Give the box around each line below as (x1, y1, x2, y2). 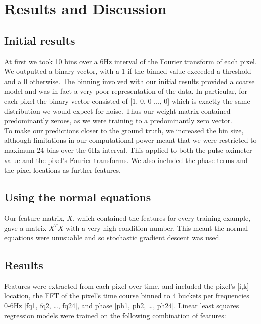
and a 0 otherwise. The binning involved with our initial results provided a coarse (4, 75, 255, 86)
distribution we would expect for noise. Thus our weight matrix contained (4, 105, 231, 116)
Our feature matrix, (4, 212, 65, 223)
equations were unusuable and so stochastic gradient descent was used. (4, 232, 221, 243)
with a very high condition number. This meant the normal (66, 222, 248, 233)
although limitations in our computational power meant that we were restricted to (4, 135, 257, 145)
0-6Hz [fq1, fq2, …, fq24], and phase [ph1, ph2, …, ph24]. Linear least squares (4, 300, 239, 311)
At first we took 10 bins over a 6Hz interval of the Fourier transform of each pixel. (4, 56, 257, 66)
